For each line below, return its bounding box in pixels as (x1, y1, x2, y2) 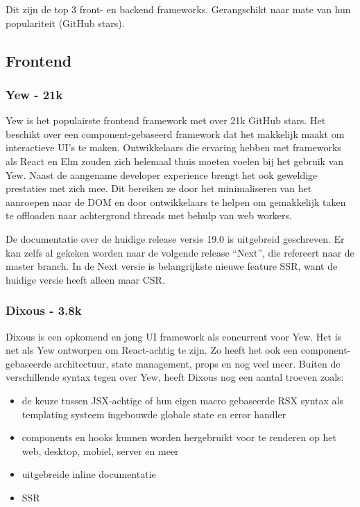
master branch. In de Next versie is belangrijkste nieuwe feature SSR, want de (6, 259, 338, 273)
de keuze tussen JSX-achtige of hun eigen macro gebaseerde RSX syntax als (22, 393, 343, 407)
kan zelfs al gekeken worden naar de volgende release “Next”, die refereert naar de (6, 245, 354, 259)
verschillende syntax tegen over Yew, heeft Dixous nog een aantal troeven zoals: (6, 370, 344, 384)
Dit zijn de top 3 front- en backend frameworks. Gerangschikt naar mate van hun (6, 2, 351, 16)
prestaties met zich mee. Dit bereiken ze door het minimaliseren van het (6, 181, 312, 196)
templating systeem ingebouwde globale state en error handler (22, 406, 286, 421)
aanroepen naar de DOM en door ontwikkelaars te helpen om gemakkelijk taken (6, 194, 346, 209)
